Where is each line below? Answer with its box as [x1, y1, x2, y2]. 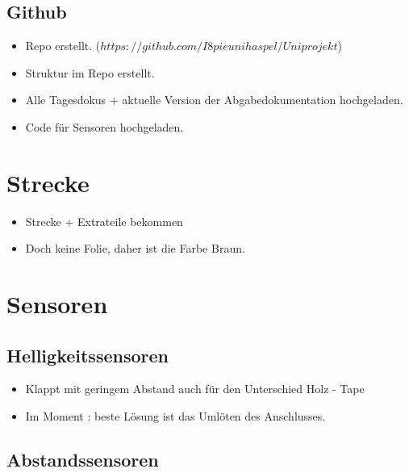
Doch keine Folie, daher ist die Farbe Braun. [25, 240, 245, 257]
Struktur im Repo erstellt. [25, 64, 155, 81]
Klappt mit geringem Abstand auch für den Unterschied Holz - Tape [25, 380, 365, 397]
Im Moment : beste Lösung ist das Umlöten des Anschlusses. [25, 408, 326, 425]
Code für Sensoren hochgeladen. [25, 118, 184, 135]
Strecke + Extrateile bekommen [25, 212, 183, 229]
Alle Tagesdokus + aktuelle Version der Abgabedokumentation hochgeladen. [25, 91, 403, 108]
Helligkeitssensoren [6, 342, 169, 367]
